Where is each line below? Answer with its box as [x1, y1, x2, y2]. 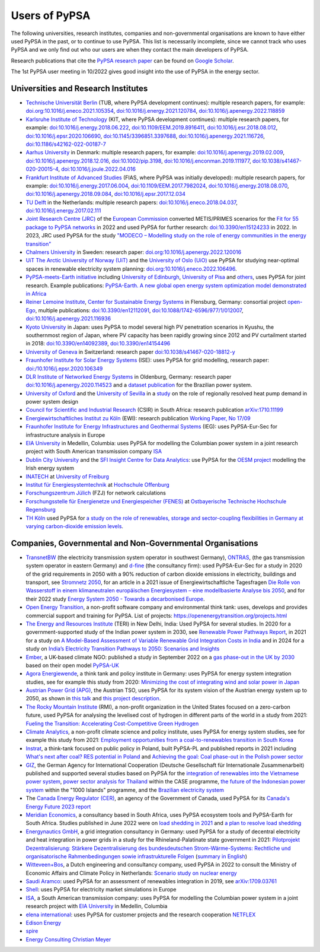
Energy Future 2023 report [25, 803, 91, 810]
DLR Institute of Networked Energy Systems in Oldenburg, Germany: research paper [25, 373, 232, 380]
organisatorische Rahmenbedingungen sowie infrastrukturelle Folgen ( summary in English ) [25, 852, 247, 860]
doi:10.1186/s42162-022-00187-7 [25, 140, 106, 148]
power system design [25, 398, 79, 405]
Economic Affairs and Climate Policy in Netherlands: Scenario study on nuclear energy [25, 870, 237, 877]
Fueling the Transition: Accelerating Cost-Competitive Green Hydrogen [25, 720, 199, 727]
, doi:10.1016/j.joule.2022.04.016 [58, 166, 136, 173]
